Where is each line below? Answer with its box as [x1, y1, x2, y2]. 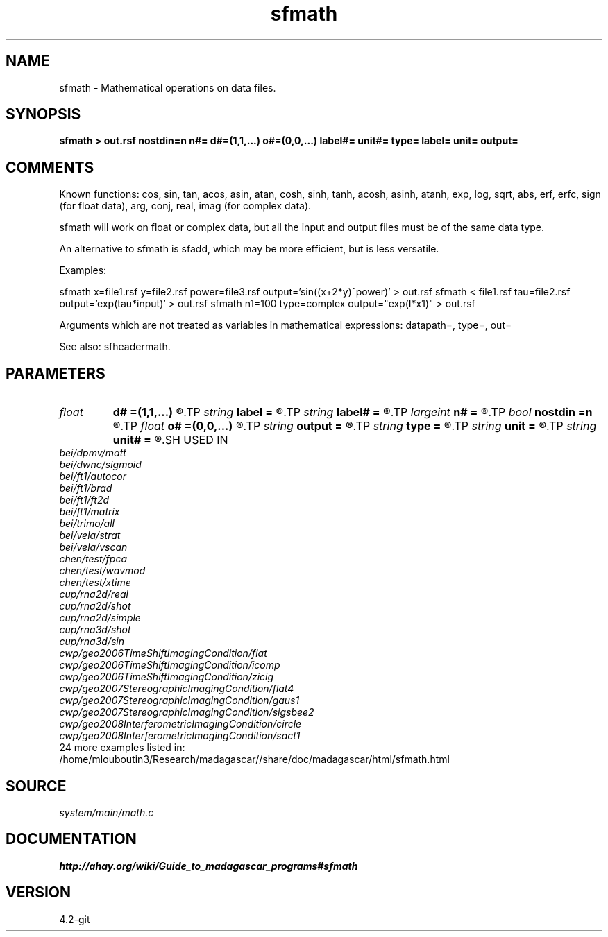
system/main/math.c [59, 806, 154, 818]
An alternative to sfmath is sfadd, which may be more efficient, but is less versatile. [59, 243, 439, 255]
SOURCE [6, 777, 67, 795]
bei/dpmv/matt [59, 447, 126, 459]
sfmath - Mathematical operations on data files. [59, 81, 276, 94]
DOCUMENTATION [6, 830, 137, 848]
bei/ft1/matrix [59, 506, 120, 518]
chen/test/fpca [59, 553, 127, 565]
